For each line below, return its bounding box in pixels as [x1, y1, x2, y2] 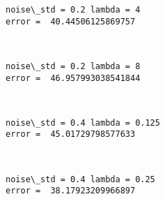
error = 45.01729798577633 [6, 129, 136, 140]
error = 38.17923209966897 [6, 186, 136, 196]
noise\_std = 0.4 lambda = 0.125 [6, 117, 160, 128]
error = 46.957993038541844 [6, 73, 141, 83]
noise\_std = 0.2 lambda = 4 [6, 5, 141, 15]
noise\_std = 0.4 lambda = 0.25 [6, 174, 155, 184]
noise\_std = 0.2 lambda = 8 [6, 61, 141, 71]
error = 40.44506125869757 [6, 16, 136, 27]
